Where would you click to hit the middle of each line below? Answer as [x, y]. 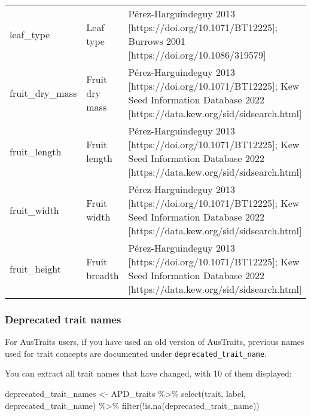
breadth [103, 275]
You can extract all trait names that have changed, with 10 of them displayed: [148, 373]
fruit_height [35, 268]
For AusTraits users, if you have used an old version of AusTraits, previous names [155, 342]
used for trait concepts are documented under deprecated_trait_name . [136, 353]
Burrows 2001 [157, 41]
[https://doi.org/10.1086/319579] [197, 55]
